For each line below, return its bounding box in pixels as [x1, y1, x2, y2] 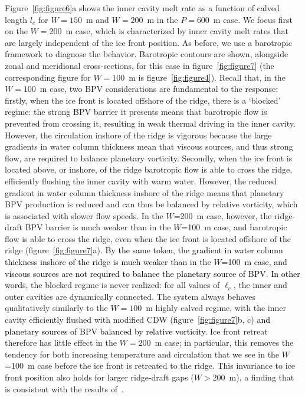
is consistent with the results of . [5, 382, 124, 395]
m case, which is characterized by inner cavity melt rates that [65, 25, 288, 37]
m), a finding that [229, 371, 294, 383]
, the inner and [233, 279, 287, 291]
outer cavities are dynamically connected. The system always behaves [5, 290, 256, 302]
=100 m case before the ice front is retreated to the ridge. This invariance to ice [5, 359, 295, 372]
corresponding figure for [5, 71, 91, 83]
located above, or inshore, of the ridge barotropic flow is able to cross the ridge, [5, 163, 293, 176]
